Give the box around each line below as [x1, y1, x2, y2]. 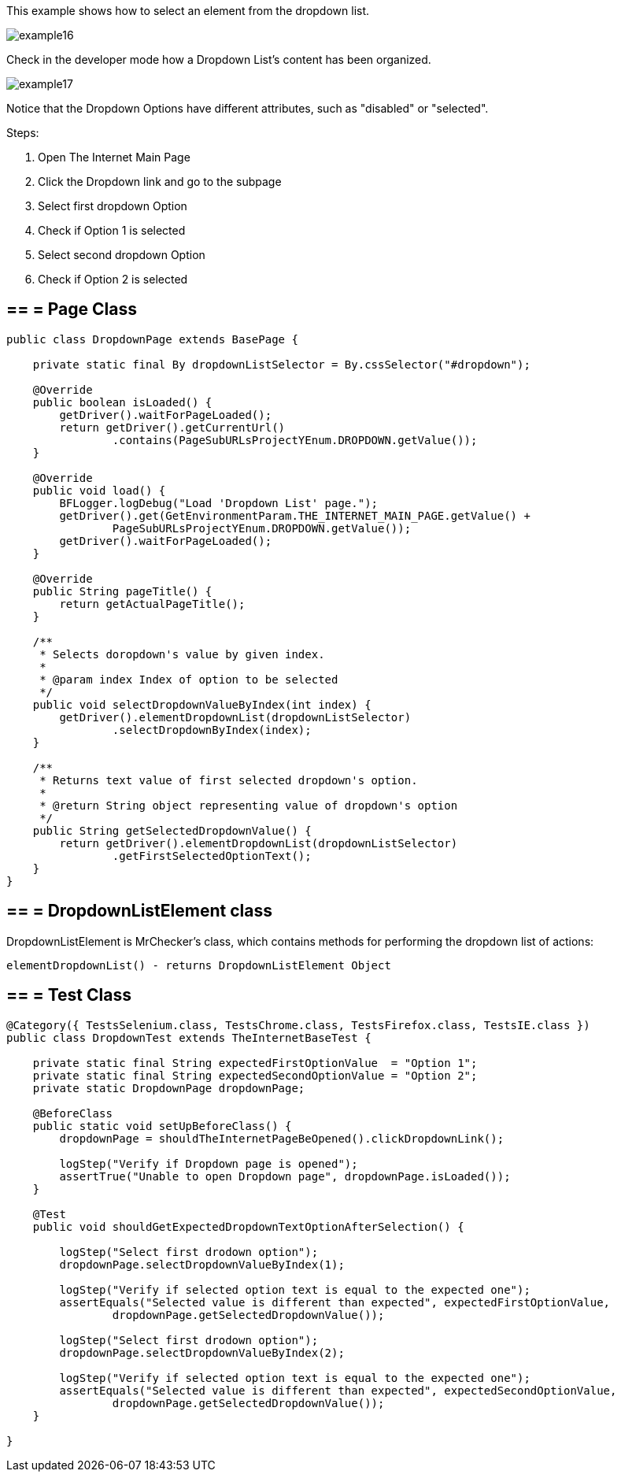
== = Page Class [6, 299, 137, 320]
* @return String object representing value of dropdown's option [39, 798, 458, 812]
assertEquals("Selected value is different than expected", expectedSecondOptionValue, [59, 1384, 617, 1397]
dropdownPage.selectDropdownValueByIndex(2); [59, 1346, 345, 1359]
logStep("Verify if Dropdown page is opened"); [59, 1157, 358, 1170]
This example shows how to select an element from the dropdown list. [6, 4, 370, 17]
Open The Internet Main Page [38, 150, 190, 164]
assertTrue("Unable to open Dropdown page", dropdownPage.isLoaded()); [59, 1169, 511, 1183]
